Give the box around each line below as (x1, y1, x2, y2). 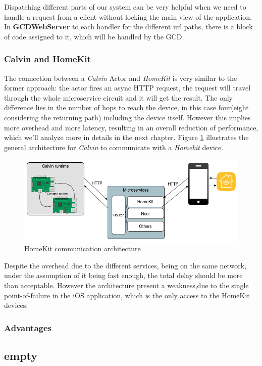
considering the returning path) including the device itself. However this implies (4, 112, 251, 122)
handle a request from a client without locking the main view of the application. (4, 11, 252, 22)
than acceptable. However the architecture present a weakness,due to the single (4, 280, 249, 290)
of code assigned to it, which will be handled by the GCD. (4, 31, 184, 41)
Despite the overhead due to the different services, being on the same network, (4, 260, 247, 270)
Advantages (4, 321, 52, 334)
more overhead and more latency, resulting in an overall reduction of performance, (4, 122, 258, 132)
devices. (4, 300, 28, 310)
